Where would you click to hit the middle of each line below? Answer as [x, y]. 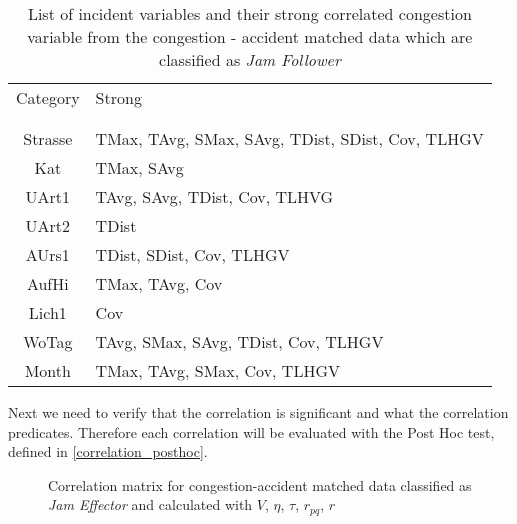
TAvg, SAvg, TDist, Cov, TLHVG [214, 196]
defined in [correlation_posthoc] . [108, 451]
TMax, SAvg [139, 167]
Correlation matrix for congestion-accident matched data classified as [260, 484]
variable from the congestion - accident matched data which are [250, 36]
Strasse [48, 138]
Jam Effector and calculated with [150, 504]
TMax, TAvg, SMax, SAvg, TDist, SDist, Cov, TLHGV [289, 138]
